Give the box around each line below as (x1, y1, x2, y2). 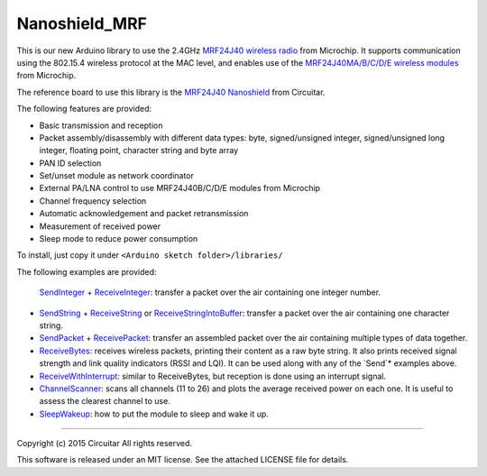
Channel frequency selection (39, 195, 147, 206)
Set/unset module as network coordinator (39, 170, 194, 181)
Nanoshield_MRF (16, 14, 148, 33)
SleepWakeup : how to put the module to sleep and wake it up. (39, 408, 270, 419)
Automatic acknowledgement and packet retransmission (39, 208, 249, 219)
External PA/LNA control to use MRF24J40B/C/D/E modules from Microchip (39, 183, 320, 194)
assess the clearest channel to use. (39, 396, 170, 407)
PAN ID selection (39, 158, 102, 169)
